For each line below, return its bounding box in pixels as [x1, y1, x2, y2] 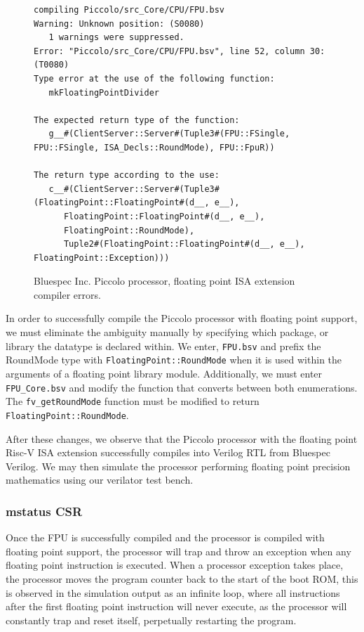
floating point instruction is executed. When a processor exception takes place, [6, 557, 344, 572]
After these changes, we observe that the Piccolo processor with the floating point [6, 431, 358, 446]
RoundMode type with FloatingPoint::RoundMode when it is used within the [6, 352, 342, 367]
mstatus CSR [6, 502, 83, 520]
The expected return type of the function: [34, 115, 240, 125]
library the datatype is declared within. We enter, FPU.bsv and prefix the [6, 338, 321, 353]
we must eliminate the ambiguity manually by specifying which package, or [6, 325, 329, 340]
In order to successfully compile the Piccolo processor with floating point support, [6, 311, 358, 325]
